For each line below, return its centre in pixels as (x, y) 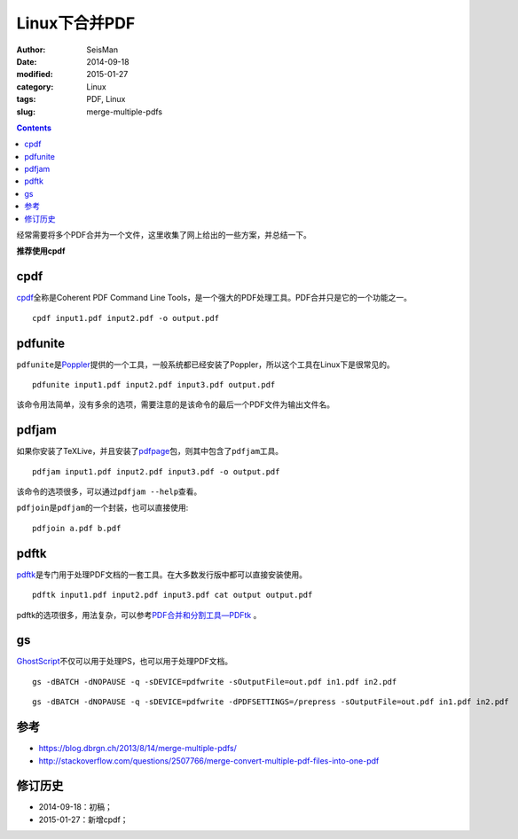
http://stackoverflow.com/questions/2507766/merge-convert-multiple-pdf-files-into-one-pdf (209, 761)
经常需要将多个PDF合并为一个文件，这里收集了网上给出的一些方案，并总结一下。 (164, 235)
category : (35, 86)
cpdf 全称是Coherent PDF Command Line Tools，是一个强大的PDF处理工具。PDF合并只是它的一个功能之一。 (214, 298)
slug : (26, 112)
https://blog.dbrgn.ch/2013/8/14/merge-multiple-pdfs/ (137, 749)
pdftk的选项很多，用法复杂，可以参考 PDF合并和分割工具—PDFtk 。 (139, 615)
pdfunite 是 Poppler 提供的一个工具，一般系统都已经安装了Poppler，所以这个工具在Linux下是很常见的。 (205, 365)
